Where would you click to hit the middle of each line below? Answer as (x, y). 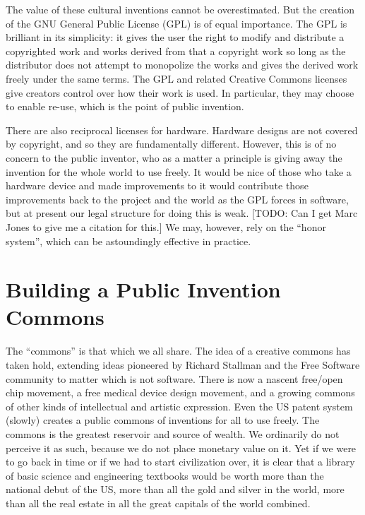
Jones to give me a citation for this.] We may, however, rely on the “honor (166, 226)
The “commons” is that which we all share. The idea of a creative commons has (178, 351)
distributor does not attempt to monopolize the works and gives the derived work (182, 65)
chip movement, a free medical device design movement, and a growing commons (180, 392)
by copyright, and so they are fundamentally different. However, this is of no (171, 144)
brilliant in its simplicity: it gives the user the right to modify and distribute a (175, 37)
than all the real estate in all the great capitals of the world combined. (158, 503)
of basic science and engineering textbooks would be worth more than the (165, 475)
